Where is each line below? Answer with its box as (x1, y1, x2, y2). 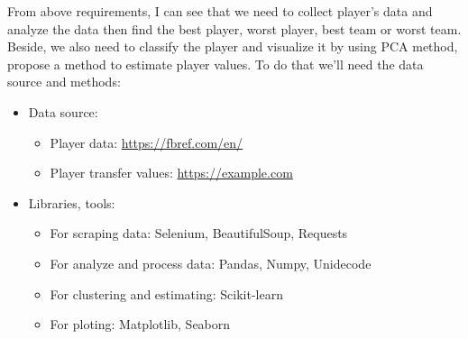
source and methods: (7, 72, 121, 91)
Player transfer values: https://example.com (50, 163, 293, 182)
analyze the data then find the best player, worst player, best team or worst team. (7, 19, 462, 38)
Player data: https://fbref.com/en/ (50, 133, 243, 151)
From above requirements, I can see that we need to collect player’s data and (7, 2, 433, 20)
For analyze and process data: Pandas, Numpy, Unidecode (50, 253, 372, 272)
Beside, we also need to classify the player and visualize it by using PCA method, (7, 37, 458, 56)
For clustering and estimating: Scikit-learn (50, 284, 283, 303)
